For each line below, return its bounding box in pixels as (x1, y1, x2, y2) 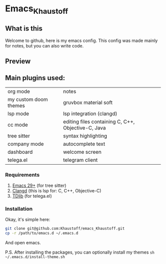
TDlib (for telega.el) (12, 193, 52, 199)
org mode (7, 88, 31, 94)
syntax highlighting (63, 132, 107, 139)
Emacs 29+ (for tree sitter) (12, 182, 67, 188)
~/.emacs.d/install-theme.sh (5, 255, 65, 260)
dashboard (7, 148, 33, 155)
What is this (5, 24, 43, 33)
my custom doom (7, 96, 48, 103)
